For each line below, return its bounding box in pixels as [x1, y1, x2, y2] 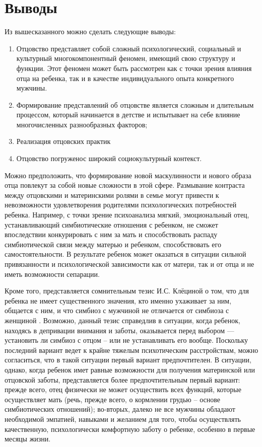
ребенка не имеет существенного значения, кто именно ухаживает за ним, [5, 295, 232, 306]
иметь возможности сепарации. [5, 268, 100, 279]
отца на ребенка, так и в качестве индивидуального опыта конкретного [16, 72, 234, 83]
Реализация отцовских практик [16, 136, 111, 146]
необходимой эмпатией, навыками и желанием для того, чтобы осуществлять [5, 413, 241, 424]
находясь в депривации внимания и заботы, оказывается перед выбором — [5, 325, 234, 335]
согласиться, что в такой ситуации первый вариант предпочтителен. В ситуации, [5, 354, 251, 365]
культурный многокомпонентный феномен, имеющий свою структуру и [16, 53, 235, 63]
